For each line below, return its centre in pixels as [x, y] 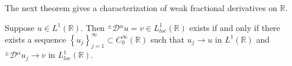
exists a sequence [35, 39]
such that [167, 39]
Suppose [20, 27]
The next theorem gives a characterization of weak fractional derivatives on [141, 8]
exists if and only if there [235, 27]
